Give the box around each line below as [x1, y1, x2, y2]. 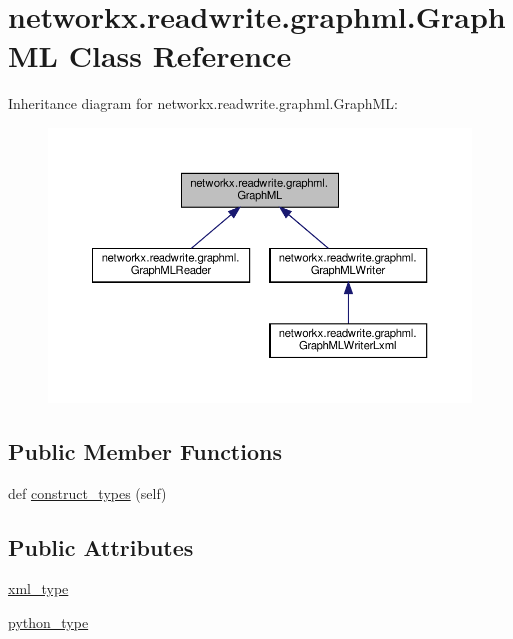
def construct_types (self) [8, 482, 167, 503]
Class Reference [68, 35, 292, 76]
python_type [8, 612, 89, 633]
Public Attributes [8, 531, 194, 562]
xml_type [8, 578, 69, 599]
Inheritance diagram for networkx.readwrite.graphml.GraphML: [8, 93, 398, 114]
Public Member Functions [8, 435, 282, 466]
